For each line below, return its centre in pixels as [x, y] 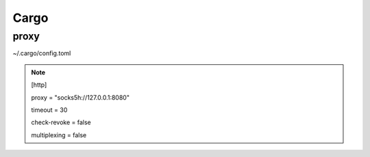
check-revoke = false [61, 122]
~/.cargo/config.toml [42, 53]
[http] [39, 85]
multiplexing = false [59, 135]
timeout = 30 [49, 110]
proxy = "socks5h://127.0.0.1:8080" [81, 97]
